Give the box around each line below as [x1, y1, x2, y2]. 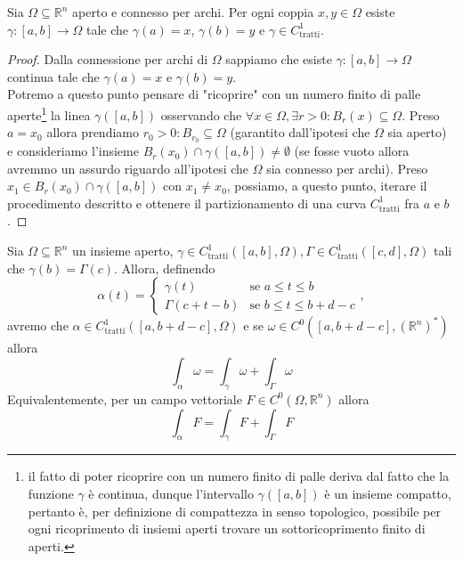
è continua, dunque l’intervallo [88, 484, 254, 503]
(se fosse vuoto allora [294, 142, 410, 160]
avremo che [7, 316, 69, 335]
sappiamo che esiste [225, 50, 332, 69]
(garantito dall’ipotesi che [230, 123, 370, 142]
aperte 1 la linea [7, 102, 91, 124]
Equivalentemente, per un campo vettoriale [7, 389, 242, 408]
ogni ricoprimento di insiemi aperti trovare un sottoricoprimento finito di [28, 519, 426, 538]
